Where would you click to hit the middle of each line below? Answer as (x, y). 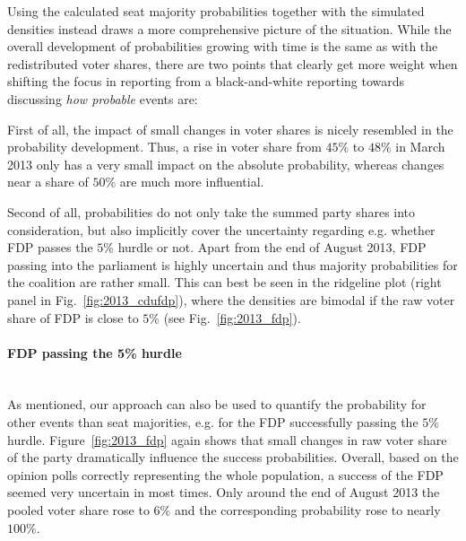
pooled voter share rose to (78, 510)
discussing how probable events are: (103, 98)
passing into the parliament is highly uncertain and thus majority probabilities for (233, 264)
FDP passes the (50, 247)
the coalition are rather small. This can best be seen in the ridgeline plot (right (224, 282)
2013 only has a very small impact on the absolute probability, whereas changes (226, 164)
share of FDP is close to (73, 317)
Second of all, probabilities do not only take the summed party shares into (211, 211)
